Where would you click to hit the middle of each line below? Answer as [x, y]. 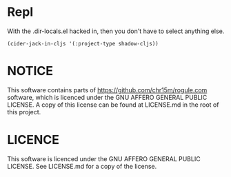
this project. [24, 112]
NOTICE [30, 71]
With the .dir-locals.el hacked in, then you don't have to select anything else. [116, 31]
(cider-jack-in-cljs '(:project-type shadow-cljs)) [83, 43]
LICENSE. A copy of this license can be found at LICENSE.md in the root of [113, 105]
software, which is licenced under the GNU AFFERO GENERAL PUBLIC [107, 97]
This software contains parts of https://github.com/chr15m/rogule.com [107, 90]
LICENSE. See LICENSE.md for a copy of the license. [82, 166]
